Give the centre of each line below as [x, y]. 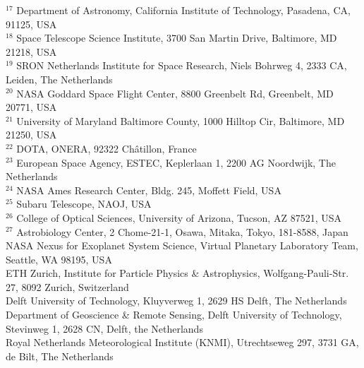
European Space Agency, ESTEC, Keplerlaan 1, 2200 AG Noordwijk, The [176, 162]
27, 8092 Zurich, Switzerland [67, 286]
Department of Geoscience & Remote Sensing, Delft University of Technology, [174, 315]
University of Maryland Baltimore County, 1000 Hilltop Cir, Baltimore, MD [181, 120]
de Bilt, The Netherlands [60, 356]
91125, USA [31, 24]
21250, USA [31, 135]
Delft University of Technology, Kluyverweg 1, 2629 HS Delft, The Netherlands [176, 301]
